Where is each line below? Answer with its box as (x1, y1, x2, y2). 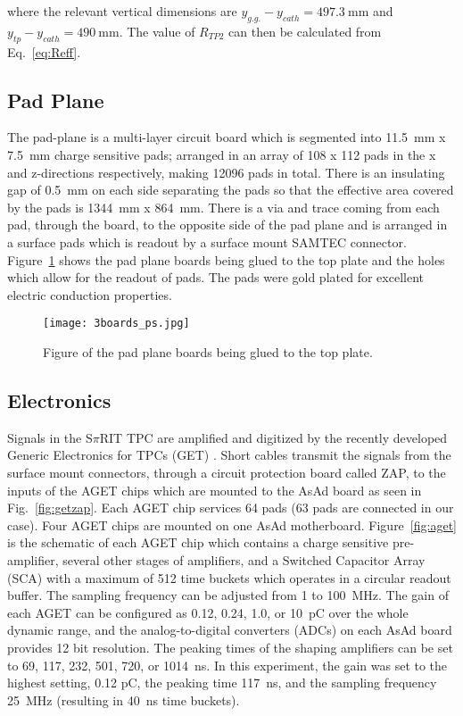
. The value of (119, 21, 195, 40)
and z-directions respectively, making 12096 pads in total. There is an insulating (7, 162, 445, 181)
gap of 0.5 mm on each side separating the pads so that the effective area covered (7, 180, 454, 199)
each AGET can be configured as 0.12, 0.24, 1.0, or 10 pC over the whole (7, 603, 409, 621)
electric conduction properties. (7, 285, 172, 304)
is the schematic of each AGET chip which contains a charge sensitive (7, 533, 389, 552)
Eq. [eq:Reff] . (7, 42, 81, 61)
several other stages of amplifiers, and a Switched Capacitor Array (62, 550, 426, 569)
